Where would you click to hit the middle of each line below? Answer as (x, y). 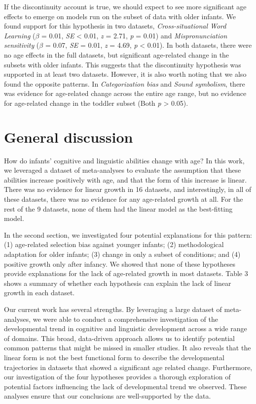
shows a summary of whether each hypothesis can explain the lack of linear (118, 283)
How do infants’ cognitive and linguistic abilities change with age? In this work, (124, 160)
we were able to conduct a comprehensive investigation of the (125, 319)
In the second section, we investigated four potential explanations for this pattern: (128, 234)
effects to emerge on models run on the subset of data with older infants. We (120, 16)
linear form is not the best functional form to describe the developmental (114, 357)
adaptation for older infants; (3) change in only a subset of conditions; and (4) (122, 254)
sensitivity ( (22, 45)
